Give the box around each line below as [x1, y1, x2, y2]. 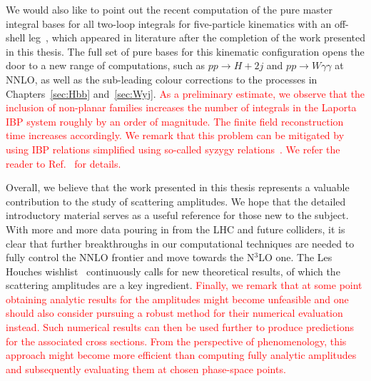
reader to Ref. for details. [6, 156, 121, 171]
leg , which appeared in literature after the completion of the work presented [28, 30, 366, 45]
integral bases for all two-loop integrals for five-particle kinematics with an [6, 16, 332, 31]
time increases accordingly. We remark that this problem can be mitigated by [6, 128, 345, 143]
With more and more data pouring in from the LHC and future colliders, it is [6, 221, 345, 236]
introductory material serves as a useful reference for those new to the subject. [6, 208, 349, 223]
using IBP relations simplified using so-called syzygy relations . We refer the [6, 141, 340, 156]
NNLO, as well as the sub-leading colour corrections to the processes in [6, 71, 317, 86]
